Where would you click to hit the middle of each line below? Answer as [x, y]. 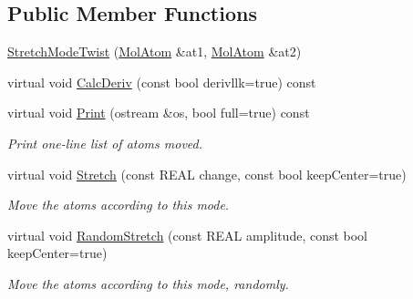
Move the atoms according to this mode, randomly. [148, 283]
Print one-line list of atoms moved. [105, 143]
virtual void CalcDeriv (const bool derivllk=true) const [162, 82]
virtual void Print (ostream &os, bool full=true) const [159, 113]
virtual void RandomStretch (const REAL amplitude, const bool [188, 235]
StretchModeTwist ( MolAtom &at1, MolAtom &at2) [155, 52]
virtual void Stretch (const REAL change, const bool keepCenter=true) [207, 174]
